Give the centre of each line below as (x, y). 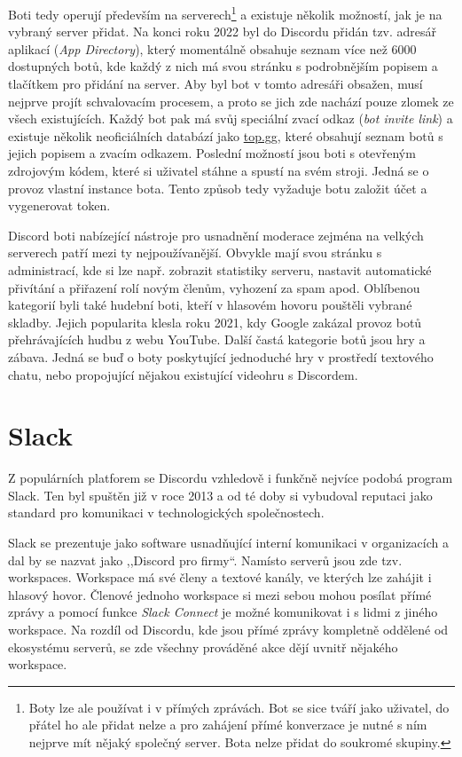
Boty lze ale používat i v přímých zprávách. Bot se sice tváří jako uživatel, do (239, 707)
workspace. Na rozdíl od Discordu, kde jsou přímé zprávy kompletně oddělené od (228, 629)
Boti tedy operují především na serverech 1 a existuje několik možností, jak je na (225, 13)
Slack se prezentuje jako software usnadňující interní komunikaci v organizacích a (228, 543)
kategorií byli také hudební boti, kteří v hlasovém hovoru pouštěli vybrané (210, 305)
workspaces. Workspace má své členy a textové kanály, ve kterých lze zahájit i (220, 577)
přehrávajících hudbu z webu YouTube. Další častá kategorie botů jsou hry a (217, 339)
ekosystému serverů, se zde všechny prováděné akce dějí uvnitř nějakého (203, 647)
